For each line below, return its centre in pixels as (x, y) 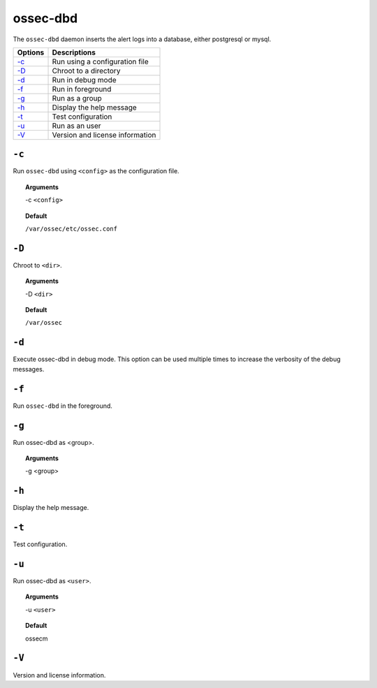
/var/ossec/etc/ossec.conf (72, 229)
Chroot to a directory (86, 71)
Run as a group (77, 98)
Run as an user (76, 126)
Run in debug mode (84, 80)
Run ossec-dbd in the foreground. (63, 406)
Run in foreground (82, 89)
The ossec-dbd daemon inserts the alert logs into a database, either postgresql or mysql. (142, 39)
